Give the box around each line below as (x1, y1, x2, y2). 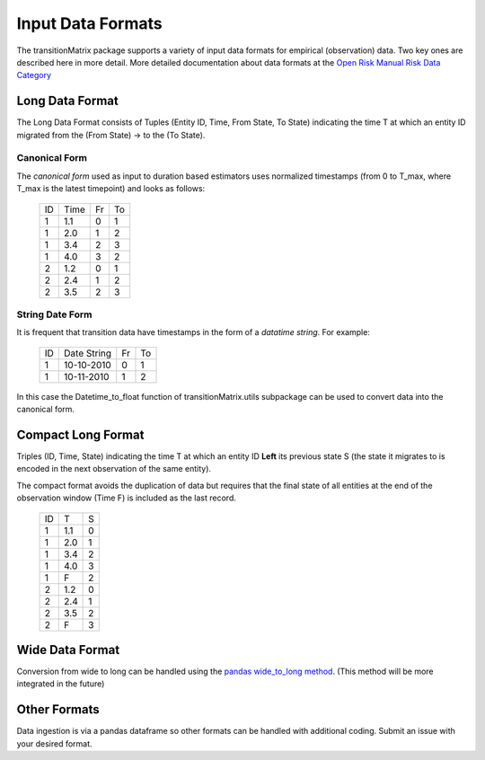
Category (16, 70, 52, 81)
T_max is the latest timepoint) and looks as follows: (16, 183, 206, 194)
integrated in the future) (16, 678, 105, 689)
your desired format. (16, 738, 93, 749)
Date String (64, 347, 112, 359)
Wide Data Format (16, 642, 120, 658)
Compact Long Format (16, 427, 145, 442)
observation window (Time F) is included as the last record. (16, 492, 237, 503)
